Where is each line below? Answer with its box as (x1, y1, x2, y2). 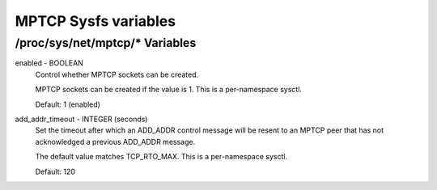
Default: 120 (35, 167, 76, 176)
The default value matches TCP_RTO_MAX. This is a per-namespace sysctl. (35, 152, 287, 162)
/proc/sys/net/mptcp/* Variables (15, 36, 197, 50)
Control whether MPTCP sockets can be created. (35, 70, 199, 79)
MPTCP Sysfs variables (15, 12, 176, 30)
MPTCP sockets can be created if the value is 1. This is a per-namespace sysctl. (35, 85, 303, 95)
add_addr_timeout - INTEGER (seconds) (15, 114, 148, 124)
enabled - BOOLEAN (15, 58, 84, 68)
